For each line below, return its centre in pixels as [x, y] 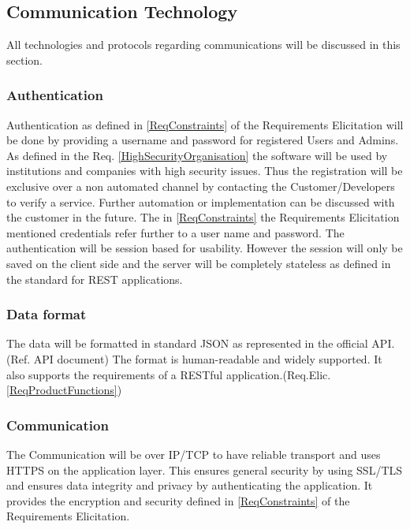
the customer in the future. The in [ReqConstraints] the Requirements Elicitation [203, 217]
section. [24, 60]
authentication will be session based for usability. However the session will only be [205, 248]
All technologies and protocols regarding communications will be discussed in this [203, 45]
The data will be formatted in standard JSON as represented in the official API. [201, 343]
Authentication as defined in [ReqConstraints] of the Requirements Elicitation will [205, 124]
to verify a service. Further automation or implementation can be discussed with [201, 201]
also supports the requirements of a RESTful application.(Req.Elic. [169, 374]
